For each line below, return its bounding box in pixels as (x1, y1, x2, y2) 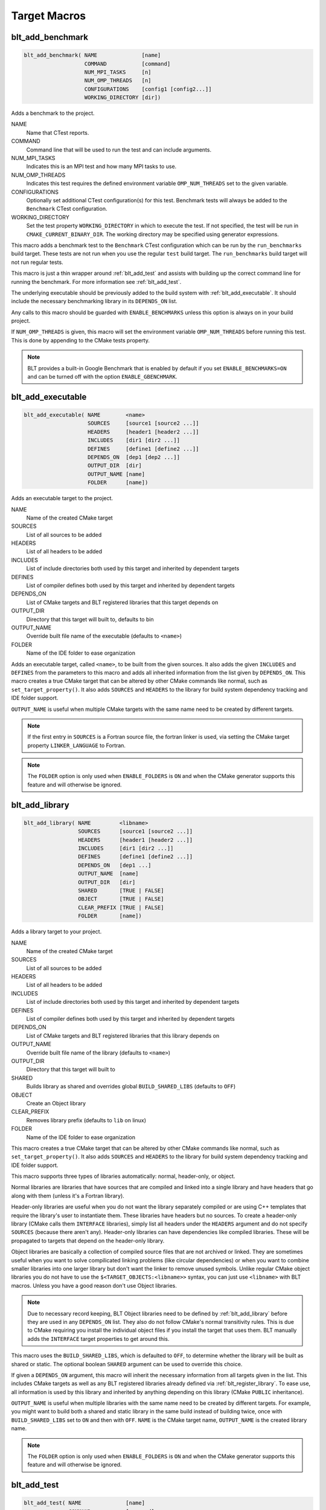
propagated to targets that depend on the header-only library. (11, 1237, 165, 1244)
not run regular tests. (11, 259, 63, 266)
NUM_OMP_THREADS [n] (84, 77, 152, 84)
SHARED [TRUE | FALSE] (77, 887, 164, 894)
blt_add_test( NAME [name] (24, 1500, 145, 1506)
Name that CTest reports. (26, 129, 89, 136)
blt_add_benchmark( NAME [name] (24, 52, 161, 59)
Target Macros (11, 9, 86, 22)
